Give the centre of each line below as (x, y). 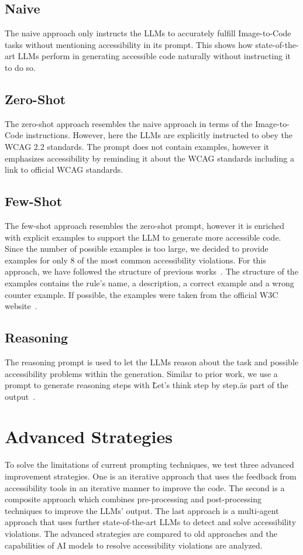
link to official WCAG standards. (64, 169)
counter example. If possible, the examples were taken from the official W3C (142, 294)
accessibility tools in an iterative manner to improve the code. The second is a (145, 487)
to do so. (20, 67)
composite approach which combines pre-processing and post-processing (133, 499)
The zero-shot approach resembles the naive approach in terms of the (129, 123)
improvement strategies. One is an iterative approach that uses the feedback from (151, 476)
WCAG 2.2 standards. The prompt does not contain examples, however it (137, 146)
